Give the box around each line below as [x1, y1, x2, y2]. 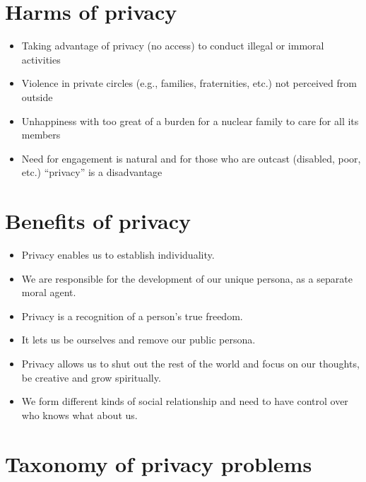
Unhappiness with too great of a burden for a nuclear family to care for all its [21, 113, 359, 128]
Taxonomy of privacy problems [5, 449, 312, 478]
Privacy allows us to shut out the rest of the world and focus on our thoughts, [21, 355, 360, 370]
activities [21, 52, 61, 66]
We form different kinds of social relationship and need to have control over [21, 394, 348, 408]
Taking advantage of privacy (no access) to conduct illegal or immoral [21, 38, 324, 53]
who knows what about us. [21, 407, 138, 422]
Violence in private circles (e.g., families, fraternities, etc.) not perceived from [21, 76, 357, 90]
